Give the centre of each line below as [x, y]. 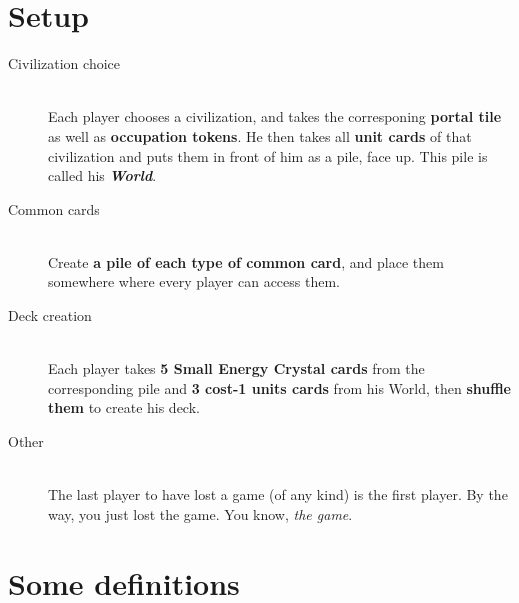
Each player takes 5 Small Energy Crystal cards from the [236, 368]
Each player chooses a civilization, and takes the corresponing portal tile [275, 116]
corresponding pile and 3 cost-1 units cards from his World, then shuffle [279, 387]
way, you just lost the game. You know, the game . [200, 513]
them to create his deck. [124, 407]
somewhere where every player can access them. [194, 281]
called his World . [102, 175]
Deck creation [50, 315]
